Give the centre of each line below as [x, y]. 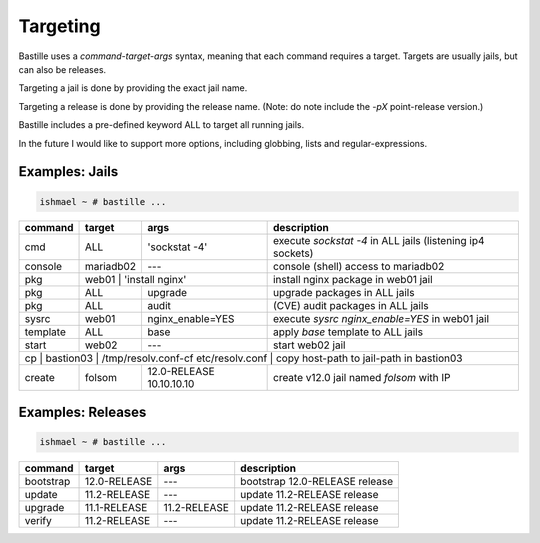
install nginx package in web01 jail [353, 280]
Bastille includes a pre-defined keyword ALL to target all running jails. [161, 125]
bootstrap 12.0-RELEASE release [317, 482]
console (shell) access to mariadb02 [358, 267]
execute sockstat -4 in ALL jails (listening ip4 [378, 241]
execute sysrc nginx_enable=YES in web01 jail [381, 319]
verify [38, 521]
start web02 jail [309, 345]
